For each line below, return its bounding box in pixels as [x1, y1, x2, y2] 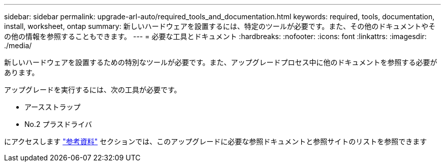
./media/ [4, 41, 32, 50]
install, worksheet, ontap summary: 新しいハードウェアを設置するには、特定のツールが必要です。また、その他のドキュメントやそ [4, 22, 436, 30]
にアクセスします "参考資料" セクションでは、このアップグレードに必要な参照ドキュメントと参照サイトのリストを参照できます [4, 137, 427, 146]
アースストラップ [24, 103, 81, 111]
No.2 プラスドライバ [24, 120, 92, 128]
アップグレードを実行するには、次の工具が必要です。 [4, 85, 181, 94]
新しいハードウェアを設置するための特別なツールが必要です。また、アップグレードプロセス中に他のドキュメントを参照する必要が [4, 58, 437, 67]
